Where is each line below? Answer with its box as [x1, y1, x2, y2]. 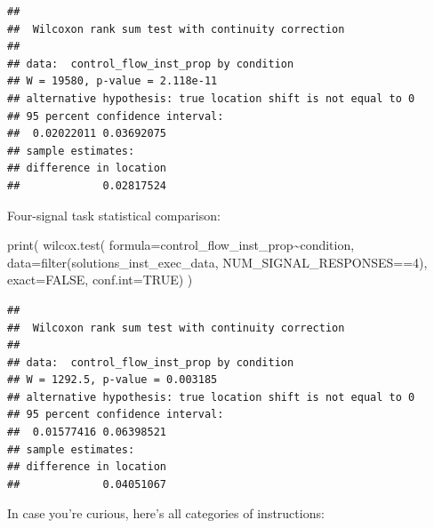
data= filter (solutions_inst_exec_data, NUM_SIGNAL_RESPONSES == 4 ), [7, 252, 428, 271]
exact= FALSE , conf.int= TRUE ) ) [7, 270, 193, 289]
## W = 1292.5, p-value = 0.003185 [7, 373, 218, 387]
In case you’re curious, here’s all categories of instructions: [7, 504, 325, 523]
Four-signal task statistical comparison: [7, 205, 221, 224]
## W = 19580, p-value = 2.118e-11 [7, 75, 218, 88]
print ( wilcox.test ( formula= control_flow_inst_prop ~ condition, [7, 236, 355, 254]
